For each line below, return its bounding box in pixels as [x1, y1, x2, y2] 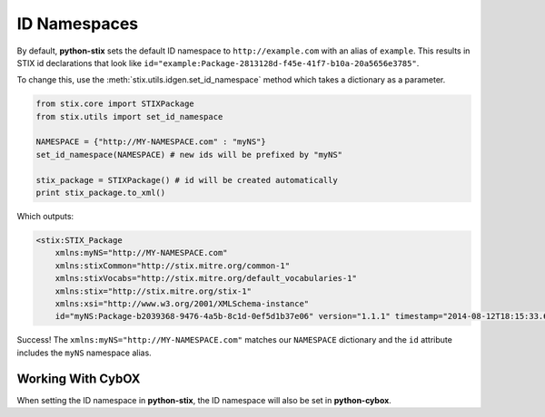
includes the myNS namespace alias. [16, 347, 152, 358]
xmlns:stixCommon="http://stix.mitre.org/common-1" [54, 260, 291, 271]
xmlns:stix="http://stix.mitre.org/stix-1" [54, 286, 252, 296]
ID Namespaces [16, 14, 139, 34]
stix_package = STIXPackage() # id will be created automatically [35, 175, 338, 185]
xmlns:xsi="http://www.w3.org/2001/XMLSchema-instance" [54, 298, 310, 308]
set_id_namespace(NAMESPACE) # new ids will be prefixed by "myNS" [35, 150, 343, 160]
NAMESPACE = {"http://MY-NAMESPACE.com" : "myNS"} [35, 137, 267, 147]
